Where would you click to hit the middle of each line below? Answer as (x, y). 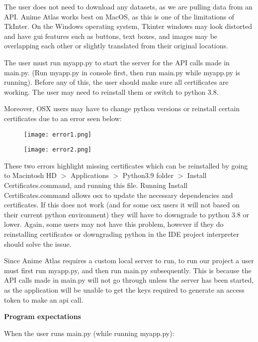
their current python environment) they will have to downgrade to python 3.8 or (127, 214)
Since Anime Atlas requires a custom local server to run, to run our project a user (129, 260)
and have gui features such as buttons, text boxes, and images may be (111, 36)
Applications (90, 175)
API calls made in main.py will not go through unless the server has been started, (129, 280)
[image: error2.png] (58, 150)
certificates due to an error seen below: (63, 118)
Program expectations (43, 316)
